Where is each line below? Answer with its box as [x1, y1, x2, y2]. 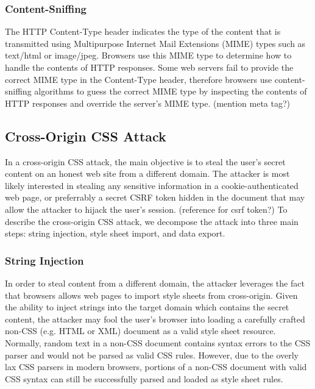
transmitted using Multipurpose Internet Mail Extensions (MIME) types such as [5, 37, 306, 49]
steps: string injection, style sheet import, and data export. [5, 227, 225, 240]
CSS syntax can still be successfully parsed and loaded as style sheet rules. [5, 372, 283, 385]
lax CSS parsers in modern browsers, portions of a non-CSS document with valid [5, 360, 307, 373]
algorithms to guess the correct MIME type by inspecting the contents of [34, 85, 307, 98]
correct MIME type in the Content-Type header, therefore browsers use [5, 73, 272, 85]
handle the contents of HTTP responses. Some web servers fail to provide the [5, 61, 294, 73]
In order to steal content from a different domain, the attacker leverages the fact [5, 276, 305, 289]
